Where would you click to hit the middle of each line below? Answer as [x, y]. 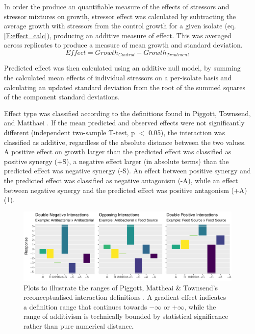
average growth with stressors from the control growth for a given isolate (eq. [120, 26]
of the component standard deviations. [62, 97]
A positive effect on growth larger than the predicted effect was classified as [118, 152]
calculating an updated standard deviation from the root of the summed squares [125, 87]
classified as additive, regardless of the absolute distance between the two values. [125, 142]
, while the [200, 306]
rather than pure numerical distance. [79, 325]
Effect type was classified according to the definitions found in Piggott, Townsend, [127, 113]
